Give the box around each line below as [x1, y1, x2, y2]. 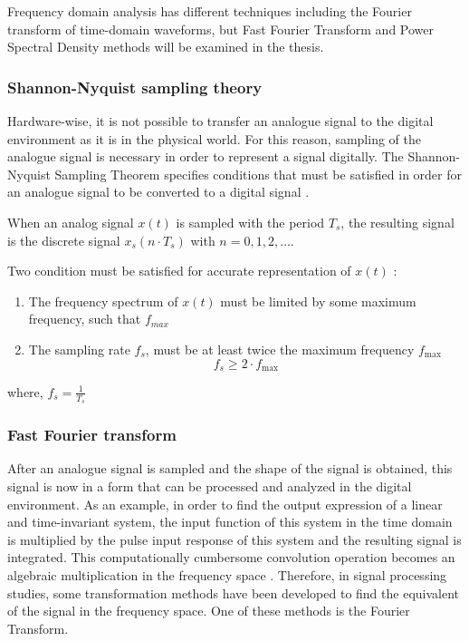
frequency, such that [28, 309, 141, 328]
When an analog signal [7, 212, 134, 231]
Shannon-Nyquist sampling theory [7, 75, 263, 98]
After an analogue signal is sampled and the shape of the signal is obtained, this [7, 459, 453, 478]
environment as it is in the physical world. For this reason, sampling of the [7, 129, 421, 148]
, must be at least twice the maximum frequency [145, 339, 415, 358]
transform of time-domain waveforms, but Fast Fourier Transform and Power [7, 19, 435, 38]
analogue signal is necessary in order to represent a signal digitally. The [7, 147, 404, 166]
